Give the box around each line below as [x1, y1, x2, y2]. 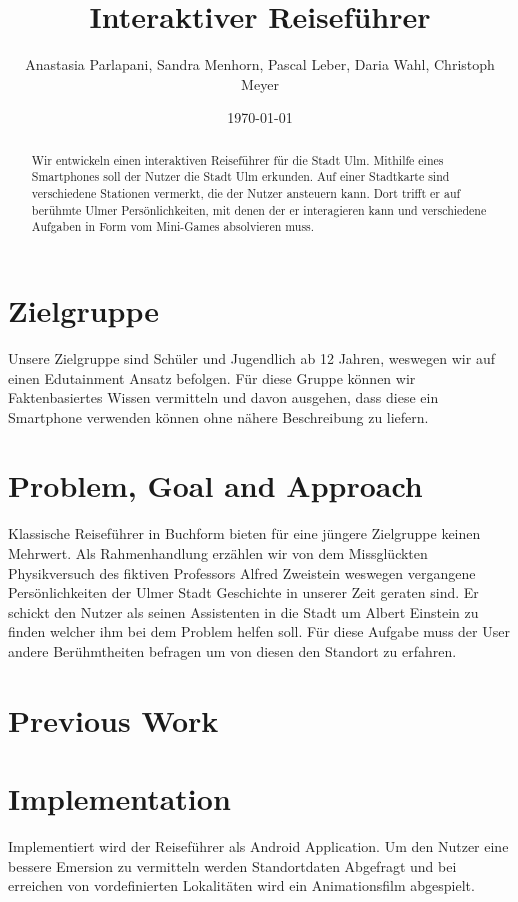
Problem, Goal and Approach [8, 465, 423, 506]
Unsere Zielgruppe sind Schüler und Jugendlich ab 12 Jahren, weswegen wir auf [8, 347, 495, 368]
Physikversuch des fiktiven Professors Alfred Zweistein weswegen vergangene [8, 562, 476, 583]
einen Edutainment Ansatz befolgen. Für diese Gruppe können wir [8, 367, 416, 388]
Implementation [8, 778, 231, 819]
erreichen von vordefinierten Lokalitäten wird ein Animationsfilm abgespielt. [8, 875, 475, 896]
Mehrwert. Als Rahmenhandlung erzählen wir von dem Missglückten [8, 543, 428, 564]
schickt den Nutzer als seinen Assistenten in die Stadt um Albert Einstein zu [8, 601, 479, 622]
